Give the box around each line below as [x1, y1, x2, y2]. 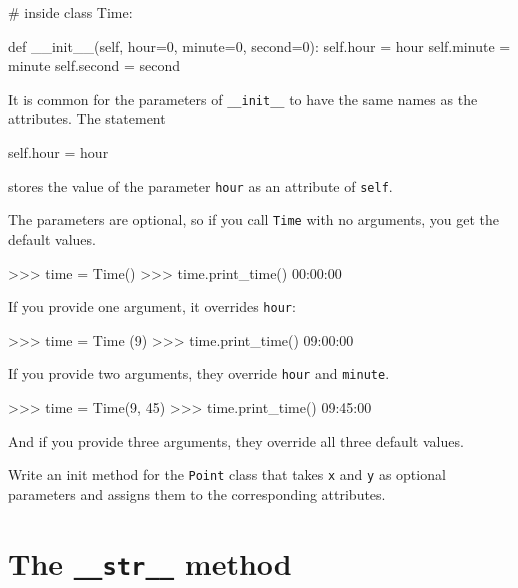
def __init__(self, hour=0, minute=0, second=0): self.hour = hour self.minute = [8, 35, 511, 56]
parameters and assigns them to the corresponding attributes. [8, 483, 386, 504]
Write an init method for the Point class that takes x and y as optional [8, 464, 446, 485]
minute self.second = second [8, 55, 181, 76]
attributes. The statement [8, 108, 166, 129]
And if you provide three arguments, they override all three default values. [8, 430, 464, 451]
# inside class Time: [8, 2, 133, 22]
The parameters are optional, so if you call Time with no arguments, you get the [8, 209, 500, 230]
